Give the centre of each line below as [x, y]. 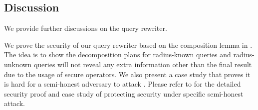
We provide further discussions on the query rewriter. [86, 28]
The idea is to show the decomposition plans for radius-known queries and [118, 55]
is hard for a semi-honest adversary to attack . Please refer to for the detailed [123, 84]
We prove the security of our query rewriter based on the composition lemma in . [128, 45]
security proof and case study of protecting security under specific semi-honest [124, 93]
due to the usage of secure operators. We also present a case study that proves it [127, 74]
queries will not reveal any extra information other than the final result [143, 64]
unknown [18, 64]
